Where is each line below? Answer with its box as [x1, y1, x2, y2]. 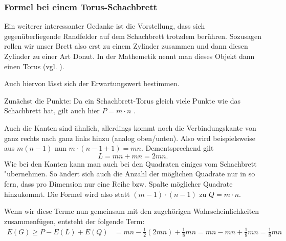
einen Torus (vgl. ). [4, 61, 64, 71]
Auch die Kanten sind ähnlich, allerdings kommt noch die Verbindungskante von [4, 122, 256, 133]
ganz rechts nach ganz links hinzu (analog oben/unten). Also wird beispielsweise [4, 132, 255, 143]
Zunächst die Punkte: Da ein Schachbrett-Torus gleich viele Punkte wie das [4, 95, 241, 106]
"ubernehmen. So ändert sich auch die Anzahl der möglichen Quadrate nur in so [4, 168, 255, 179]
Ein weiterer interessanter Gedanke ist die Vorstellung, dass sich [4, 21, 205, 31]
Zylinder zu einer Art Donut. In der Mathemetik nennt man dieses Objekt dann [4, 51, 255, 61]
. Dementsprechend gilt [141, 143, 214, 153]
